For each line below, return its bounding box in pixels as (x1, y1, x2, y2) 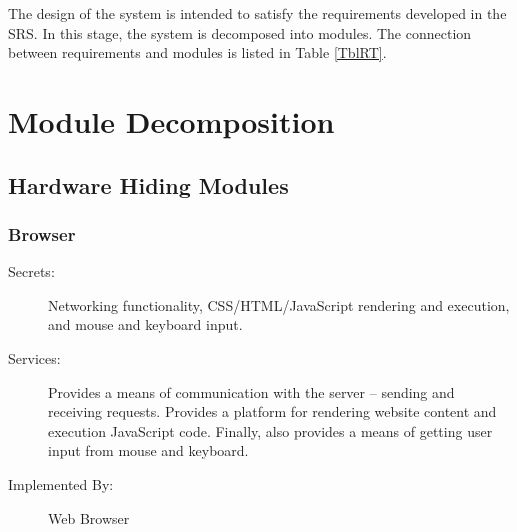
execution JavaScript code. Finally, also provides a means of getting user (48, 420, 493, 441)
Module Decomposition (8, 100, 335, 141)
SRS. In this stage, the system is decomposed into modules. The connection (8, 22, 472, 43)
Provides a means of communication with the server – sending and (48, 381, 455, 402)
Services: (8, 347, 61, 368)
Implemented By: (8, 473, 114, 494)
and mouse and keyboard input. (48, 314, 243, 335)
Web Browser (48, 507, 130, 528)
